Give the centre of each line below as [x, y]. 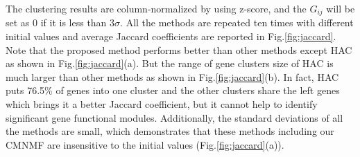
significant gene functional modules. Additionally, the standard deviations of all [174, 117]
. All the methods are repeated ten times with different [237, 22]
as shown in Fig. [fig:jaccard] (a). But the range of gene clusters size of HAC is [170, 63]
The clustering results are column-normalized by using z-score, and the [156, 8]
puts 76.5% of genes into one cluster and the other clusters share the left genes [173, 90]
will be [341, 8]
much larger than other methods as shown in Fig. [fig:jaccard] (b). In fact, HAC [172, 76]
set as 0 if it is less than [56, 22]
